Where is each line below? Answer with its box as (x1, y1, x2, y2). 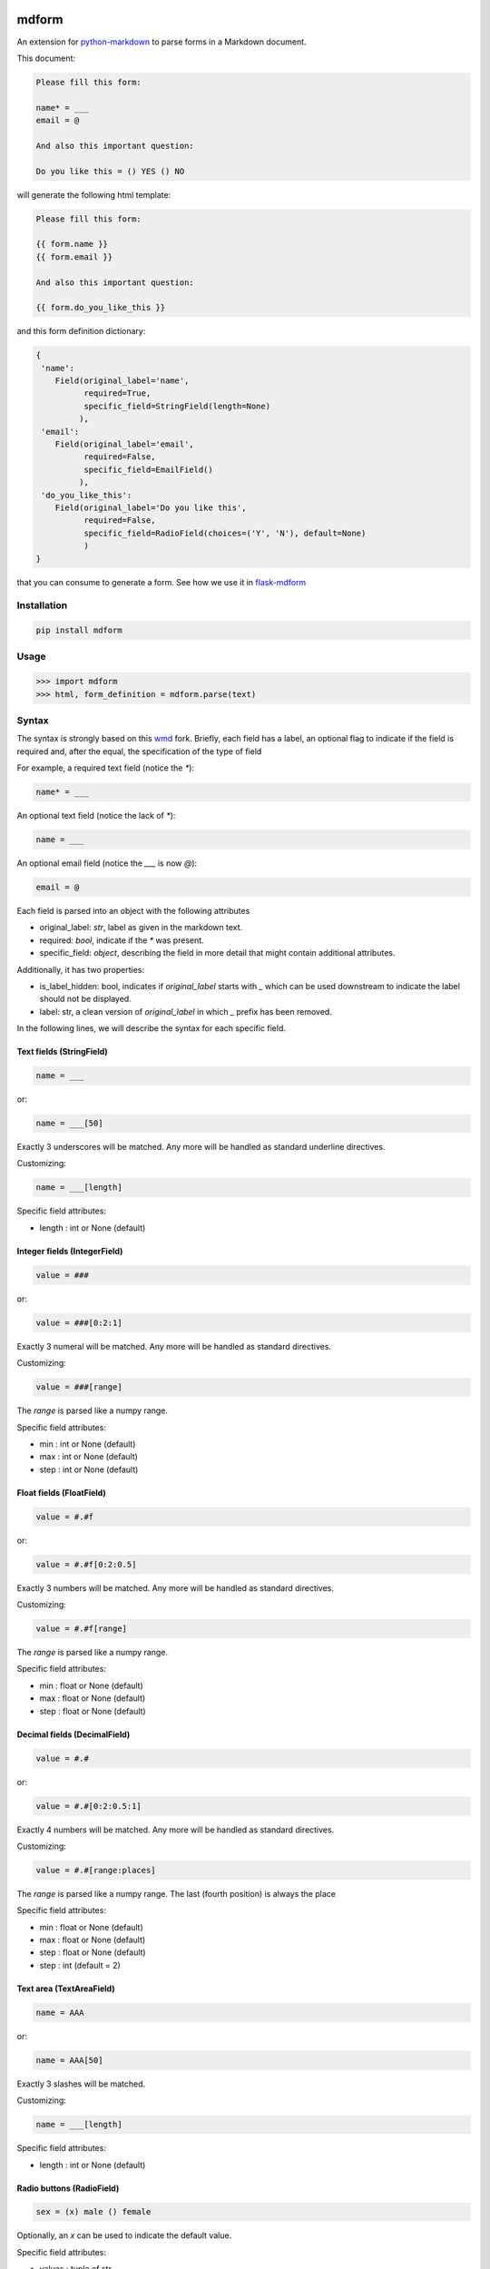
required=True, (83, 388, 152, 398)
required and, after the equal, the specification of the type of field (16, 745, 262, 757)
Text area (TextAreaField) (16, 1983, 115, 1994)
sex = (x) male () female (35, 2206, 152, 2217)
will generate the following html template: (16, 189, 171, 200)
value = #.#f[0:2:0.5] (35, 1559, 137, 1569)
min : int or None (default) (39, 1439, 136, 1449)
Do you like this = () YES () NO (35, 166, 185, 176)
